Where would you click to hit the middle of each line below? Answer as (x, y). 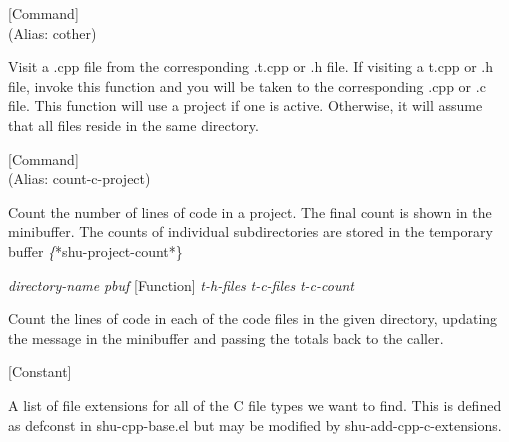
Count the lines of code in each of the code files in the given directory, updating (253, 318)
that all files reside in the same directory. (133, 124)
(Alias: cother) (52, 32)
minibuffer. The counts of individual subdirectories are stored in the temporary (250, 231)
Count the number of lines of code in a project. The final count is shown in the (250, 211)
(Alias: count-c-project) (79, 178)
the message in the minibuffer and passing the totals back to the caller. (226, 337)
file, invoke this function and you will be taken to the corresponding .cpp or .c (247, 85)
